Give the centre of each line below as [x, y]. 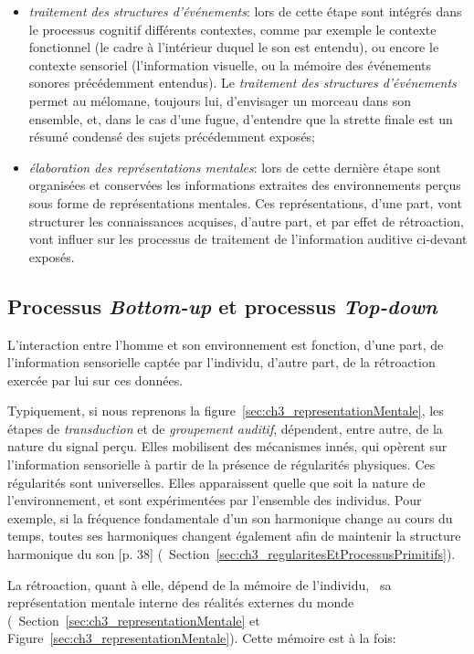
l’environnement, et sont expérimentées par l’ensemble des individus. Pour [215, 500]
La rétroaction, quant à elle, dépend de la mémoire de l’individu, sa [200, 584]
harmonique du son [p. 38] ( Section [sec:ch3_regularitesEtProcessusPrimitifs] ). [232, 554]
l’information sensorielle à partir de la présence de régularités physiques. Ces [221, 464]
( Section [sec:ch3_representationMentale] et [134, 620]
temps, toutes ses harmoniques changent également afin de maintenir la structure [234, 536]
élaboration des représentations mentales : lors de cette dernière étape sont [235, 167]
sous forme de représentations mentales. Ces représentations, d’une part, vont [245, 202]
